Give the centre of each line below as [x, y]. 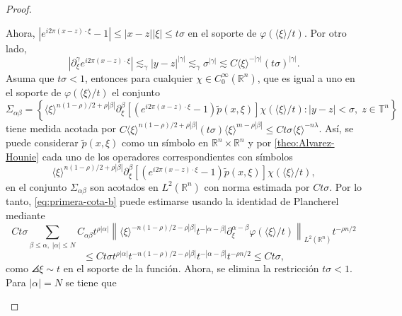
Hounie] [23, 156]
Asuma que [30, 77]
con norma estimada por [257, 186]
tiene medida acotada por [61, 128]
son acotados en [124, 186]
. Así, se [336, 128]
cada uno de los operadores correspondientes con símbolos [167, 156]
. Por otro [325, 32]
